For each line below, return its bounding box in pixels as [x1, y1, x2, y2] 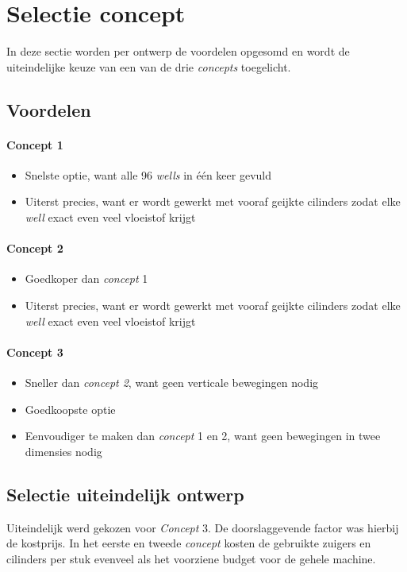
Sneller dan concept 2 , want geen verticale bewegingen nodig [25, 374, 319, 391]
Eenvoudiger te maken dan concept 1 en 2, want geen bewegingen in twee [25, 427, 381, 444]
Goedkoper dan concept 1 [25, 270, 148, 287]
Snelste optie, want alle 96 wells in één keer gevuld [25, 166, 271, 183]
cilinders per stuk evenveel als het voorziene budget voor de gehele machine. [6, 550, 376, 566]
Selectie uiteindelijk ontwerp [6, 481, 244, 506]
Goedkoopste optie [25, 400, 116, 417]
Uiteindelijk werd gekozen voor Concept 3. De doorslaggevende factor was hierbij [6, 519, 399, 535]
